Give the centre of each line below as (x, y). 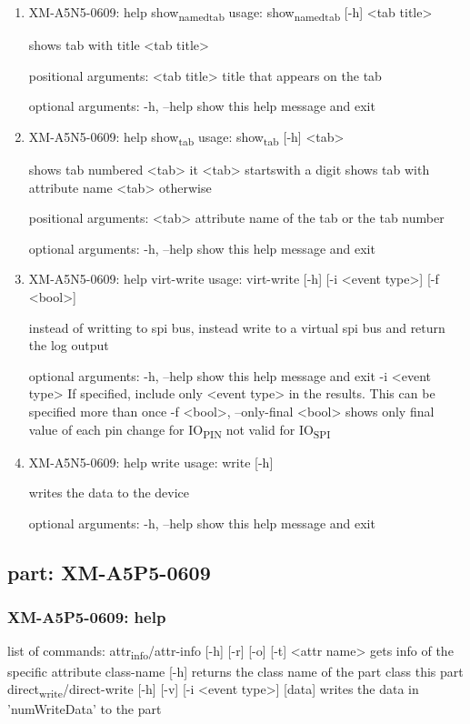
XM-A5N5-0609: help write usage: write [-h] (151, 462)
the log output (69, 345)
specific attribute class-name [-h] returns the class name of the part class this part (235, 671)
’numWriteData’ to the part (85, 709)
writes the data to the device (109, 493)
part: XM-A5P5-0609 (109, 572)
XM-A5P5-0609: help (87, 617)
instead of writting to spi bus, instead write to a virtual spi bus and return (237, 327)
